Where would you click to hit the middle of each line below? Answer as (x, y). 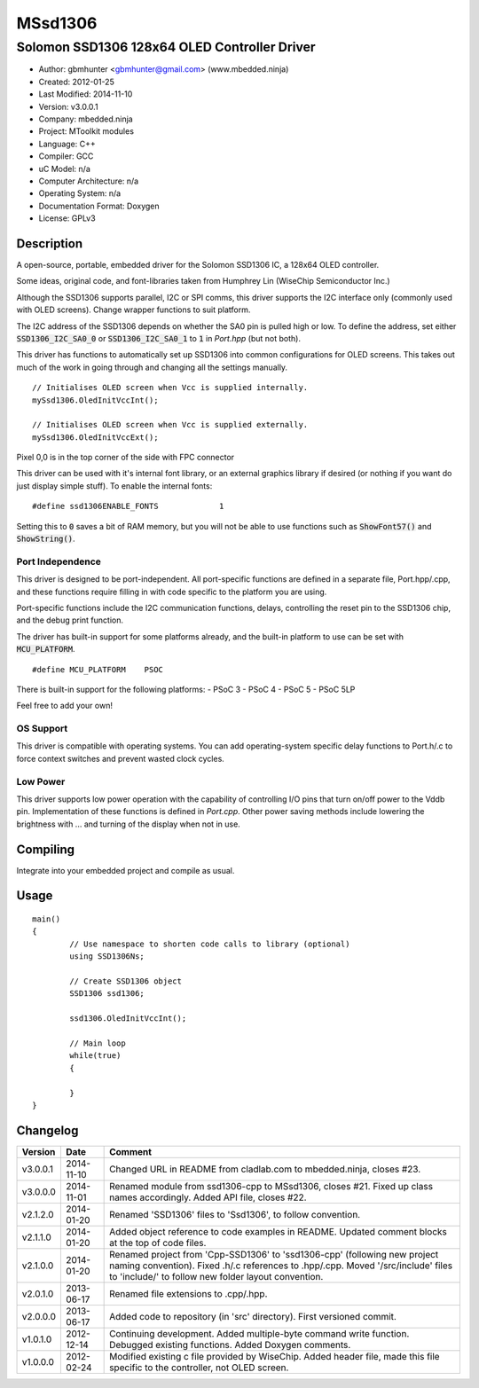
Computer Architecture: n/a (89, 181)
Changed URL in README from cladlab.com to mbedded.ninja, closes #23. (265, 1169)
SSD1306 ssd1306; (107, 994)
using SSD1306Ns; (107, 957)
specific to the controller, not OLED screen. (199, 1368)
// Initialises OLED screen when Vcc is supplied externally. (170, 425)
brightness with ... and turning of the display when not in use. (129, 824)
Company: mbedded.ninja (86, 119)
